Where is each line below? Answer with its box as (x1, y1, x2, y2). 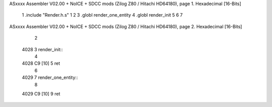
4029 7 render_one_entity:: (22, 74, 78, 80)
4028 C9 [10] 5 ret (22, 60, 60, 66)
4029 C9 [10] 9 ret (22, 90, 60, 96)
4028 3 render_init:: (22, 46, 63, 52)
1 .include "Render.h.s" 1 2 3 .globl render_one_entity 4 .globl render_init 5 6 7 (22, 12, 183, 18)
